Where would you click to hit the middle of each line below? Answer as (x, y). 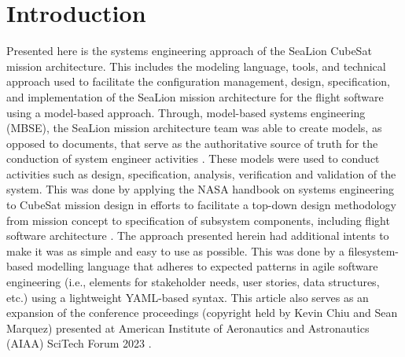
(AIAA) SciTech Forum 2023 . (79, 343)
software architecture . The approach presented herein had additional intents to (198, 236)
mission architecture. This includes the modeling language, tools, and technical (196, 66)
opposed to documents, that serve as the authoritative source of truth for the (192, 143)
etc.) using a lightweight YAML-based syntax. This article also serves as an (188, 297)
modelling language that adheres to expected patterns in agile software (207, 266)
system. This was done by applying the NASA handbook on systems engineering (200, 189)
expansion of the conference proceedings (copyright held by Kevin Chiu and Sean (202, 313)
